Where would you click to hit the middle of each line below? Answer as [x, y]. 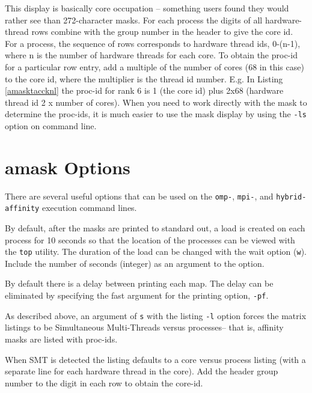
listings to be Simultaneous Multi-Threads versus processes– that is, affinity [144, 327]
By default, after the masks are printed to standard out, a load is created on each [155, 228]
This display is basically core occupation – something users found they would [147, 8]
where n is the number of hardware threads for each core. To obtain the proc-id [151, 55]
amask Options [68, 167]
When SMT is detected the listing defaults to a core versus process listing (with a [155, 359]
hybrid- [291, 197]
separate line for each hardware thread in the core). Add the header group [142, 371]
